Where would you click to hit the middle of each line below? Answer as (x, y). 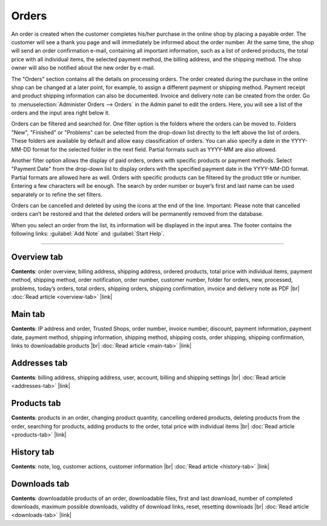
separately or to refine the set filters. (57, 195)
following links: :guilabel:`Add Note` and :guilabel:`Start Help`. (88, 234)
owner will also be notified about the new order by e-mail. (83, 68)
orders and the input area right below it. (61, 113)
